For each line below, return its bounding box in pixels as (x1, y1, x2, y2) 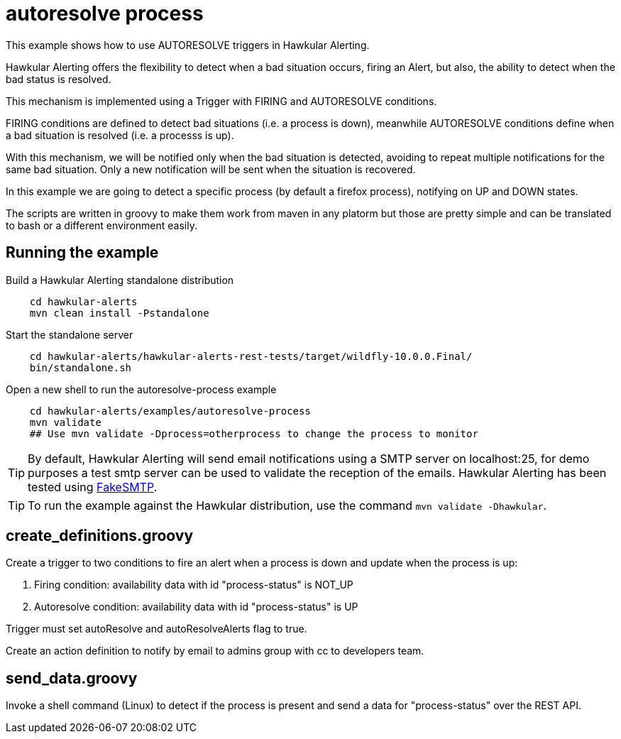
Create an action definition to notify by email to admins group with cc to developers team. (6, 645, 424, 657)
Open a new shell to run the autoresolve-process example (6, 383, 277, 395)
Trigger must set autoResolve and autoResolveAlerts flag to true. (6, 623, 307, 635)
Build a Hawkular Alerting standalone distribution (6, 273, 234, 286)
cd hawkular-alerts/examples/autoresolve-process (29, 405, 311, 417)
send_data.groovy (6, 669, 138, 687)
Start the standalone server (6, 328, 133, 341)
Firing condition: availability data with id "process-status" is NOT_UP (34, 579, 353, 591)
